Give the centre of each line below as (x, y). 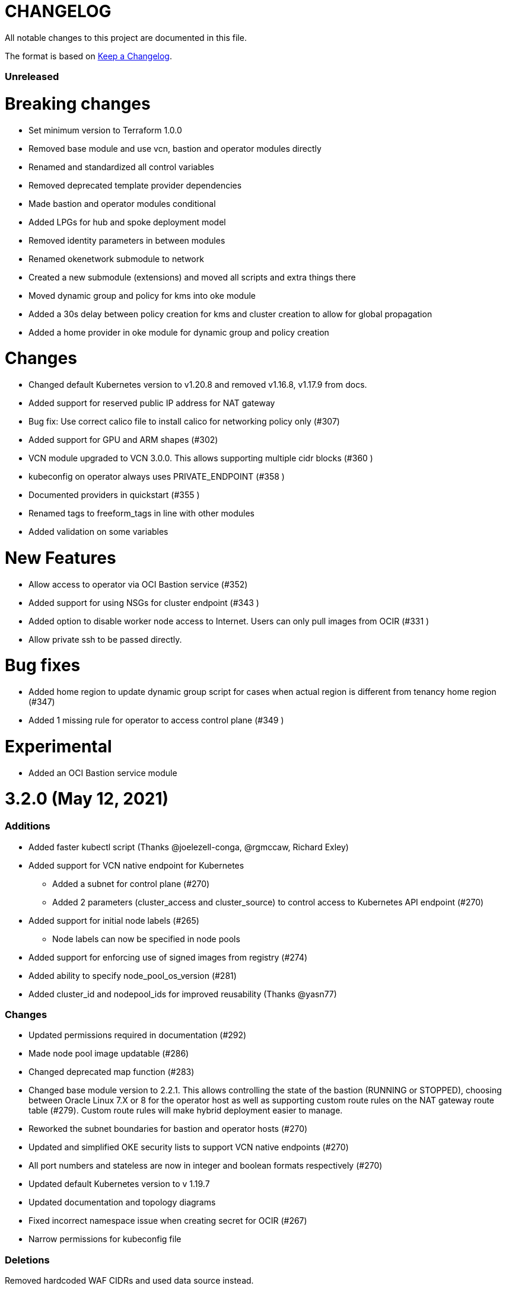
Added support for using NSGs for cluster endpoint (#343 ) (144, 602)
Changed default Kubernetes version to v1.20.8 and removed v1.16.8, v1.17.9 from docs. (198, 385)
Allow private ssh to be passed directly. (105, 639)
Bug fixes (43, 666)
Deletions (27, 1260)
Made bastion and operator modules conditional (122, 203)
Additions (28, 826)
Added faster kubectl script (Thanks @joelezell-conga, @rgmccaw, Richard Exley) (189, 847)
